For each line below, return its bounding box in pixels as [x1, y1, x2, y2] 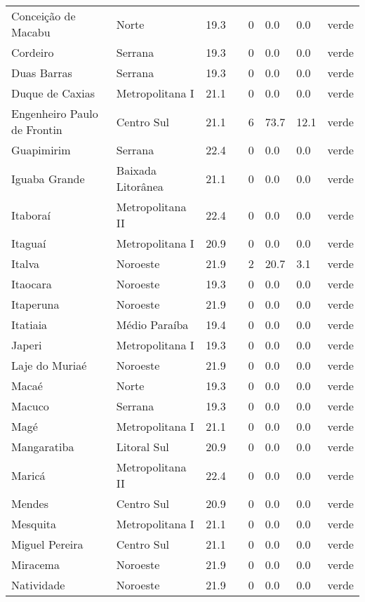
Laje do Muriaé [11, 357, 87, 373]
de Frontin [11, 121, 62, 138]
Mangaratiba [11, 439, 74, 455]
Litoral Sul [116, 439, 169, 455]
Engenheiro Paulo [11, 105, 98, 121]
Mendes [11, 495, 48, 511]
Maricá [11, 467, 46, 483]
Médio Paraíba [116, 316, 189, 333]
